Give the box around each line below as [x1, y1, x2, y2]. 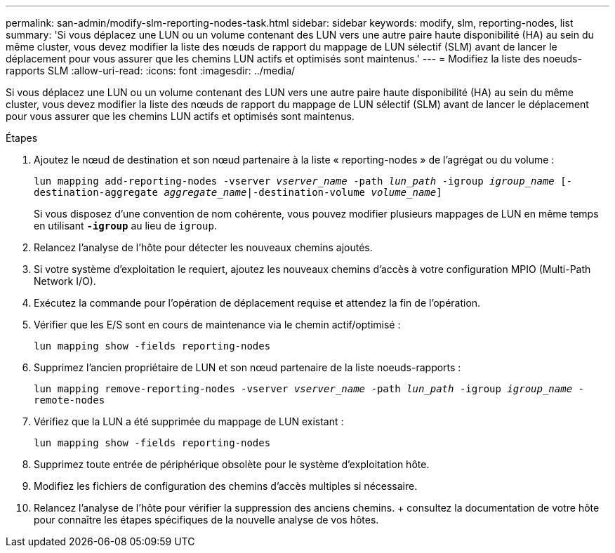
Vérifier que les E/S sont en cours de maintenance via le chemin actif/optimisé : [34, 319, 401, 331]
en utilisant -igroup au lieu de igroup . [34, 220, 217, 232]
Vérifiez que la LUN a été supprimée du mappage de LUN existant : [34, 415, 344, 427]
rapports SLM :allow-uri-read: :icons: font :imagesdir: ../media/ [6, 65, 296, 76]
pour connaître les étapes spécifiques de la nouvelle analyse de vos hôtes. [34, 514, 379, 526]
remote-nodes [34, 394, 105, 406]
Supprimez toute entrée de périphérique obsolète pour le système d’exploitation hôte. [34, 458, 430, 470]
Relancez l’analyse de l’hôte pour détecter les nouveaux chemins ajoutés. [34, 241, 373, 253]
